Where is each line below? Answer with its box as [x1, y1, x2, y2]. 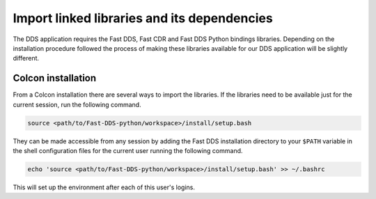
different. [13, 54, 40, 63]
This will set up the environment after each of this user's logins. [13, 183, 195, 191]
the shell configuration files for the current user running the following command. [13, 146, 243, 154]
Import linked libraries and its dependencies [13, 10, 273, 26]
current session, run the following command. [13, 100, 142, 109]
